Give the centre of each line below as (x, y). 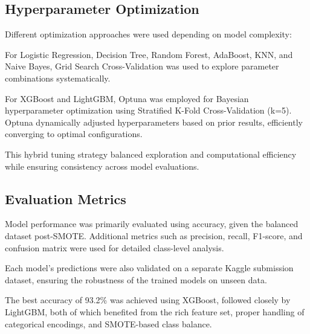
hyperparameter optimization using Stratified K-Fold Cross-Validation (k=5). (148, 110)
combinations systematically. (58, 78)
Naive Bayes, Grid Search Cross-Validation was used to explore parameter (142, 66)
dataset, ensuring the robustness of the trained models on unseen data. (136, 279)
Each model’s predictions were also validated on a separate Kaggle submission (149, 268)
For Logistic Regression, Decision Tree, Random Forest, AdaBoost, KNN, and (149, 54)
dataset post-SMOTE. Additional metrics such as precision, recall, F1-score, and (154, 235)
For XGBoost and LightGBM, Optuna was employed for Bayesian (127, 98)
